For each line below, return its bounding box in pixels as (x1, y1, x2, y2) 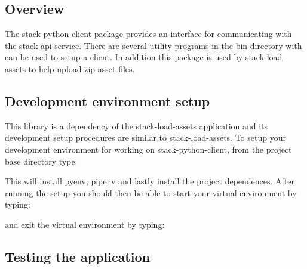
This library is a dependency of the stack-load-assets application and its (5, 119, 268, 132)
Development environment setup (5, 91, 210, 110)
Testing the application (5, 247, 150, 265)
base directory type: (5, 154, 78, 167)
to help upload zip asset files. (28, 62, 135, 75)
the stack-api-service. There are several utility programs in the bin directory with (5, 39, 302, 51)
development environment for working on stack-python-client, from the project (5, 143, 292, 155)
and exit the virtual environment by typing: (5, 218, 165, 230)
